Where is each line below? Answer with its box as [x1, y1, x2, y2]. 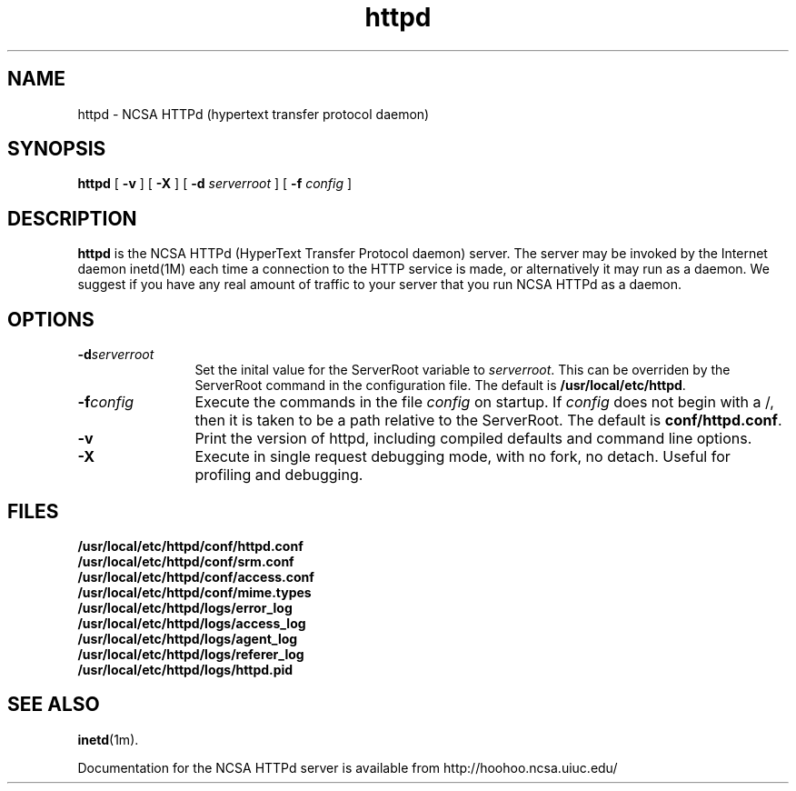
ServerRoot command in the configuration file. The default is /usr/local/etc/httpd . [194, 377, 686, 394]
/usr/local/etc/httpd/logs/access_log [77, 615, 306, 631]
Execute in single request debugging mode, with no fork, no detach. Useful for [194, 447, 731, 466]
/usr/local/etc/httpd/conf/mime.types [77, 584, 312, 600]
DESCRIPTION [7, 206, 137, 230]
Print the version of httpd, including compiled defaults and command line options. [194, 429, 752, 448]
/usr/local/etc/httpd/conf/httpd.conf [77, 537, 303, 554]
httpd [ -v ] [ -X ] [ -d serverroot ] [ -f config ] [77, 175, 353, 192]
